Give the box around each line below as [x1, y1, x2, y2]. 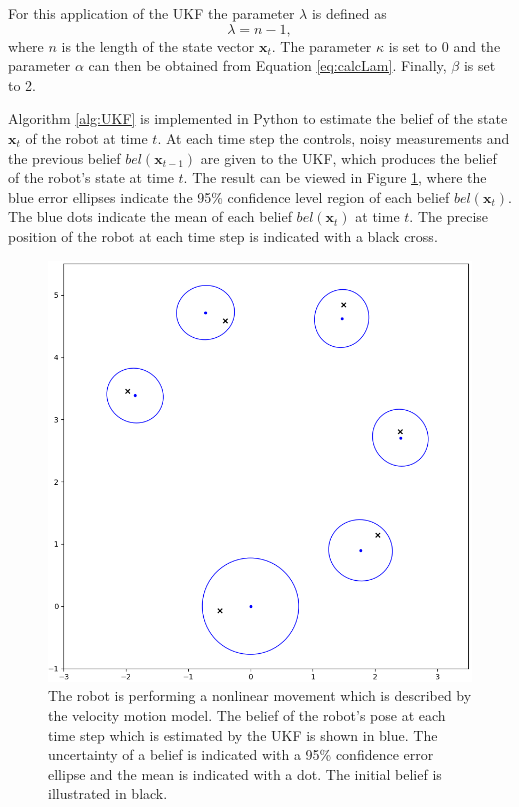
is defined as [311, 3, 387, 23]
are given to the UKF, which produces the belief [200, 147, 497, 168]
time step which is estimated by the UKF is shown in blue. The [48, 724, 438, 745]
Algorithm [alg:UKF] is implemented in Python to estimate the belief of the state [8, 108, 508, 129]
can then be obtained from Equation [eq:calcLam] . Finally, [88, 55, 447, 76]
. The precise [409, 206, 489, 227]
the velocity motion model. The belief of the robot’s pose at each [48, 705, 446, 726]
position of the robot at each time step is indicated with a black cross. [8, 225, 438, 246]
